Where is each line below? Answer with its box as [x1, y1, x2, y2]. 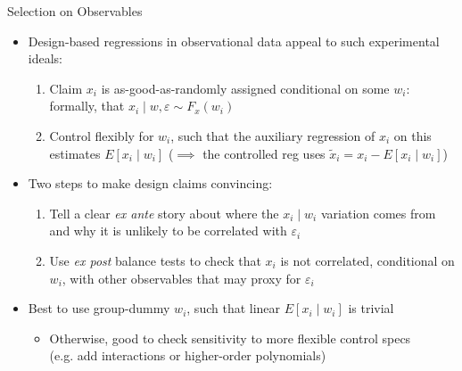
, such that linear [186, 299, 281, 317]
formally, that [49, 96, 125, 115]
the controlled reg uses [202, 144, 326, 162]
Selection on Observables [7, 2, 143, 20]
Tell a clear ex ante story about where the [49, 203, 279, 222]
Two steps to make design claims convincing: [28, 174, 273, 193]
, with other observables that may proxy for [62, 268, 301, 287]
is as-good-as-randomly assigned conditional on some [101, 78, 390, 97]
